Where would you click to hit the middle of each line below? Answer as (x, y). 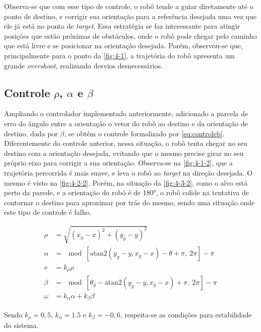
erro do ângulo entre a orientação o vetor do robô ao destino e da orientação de (126, 123)
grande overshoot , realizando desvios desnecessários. (84, 65)
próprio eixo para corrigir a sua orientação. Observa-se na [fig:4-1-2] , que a (118, 163)
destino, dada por (31, 133)
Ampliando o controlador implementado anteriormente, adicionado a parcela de (126, 113)
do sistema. (21, 325)
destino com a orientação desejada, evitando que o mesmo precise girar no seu (124, 153)
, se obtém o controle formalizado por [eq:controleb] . (144, 133)
